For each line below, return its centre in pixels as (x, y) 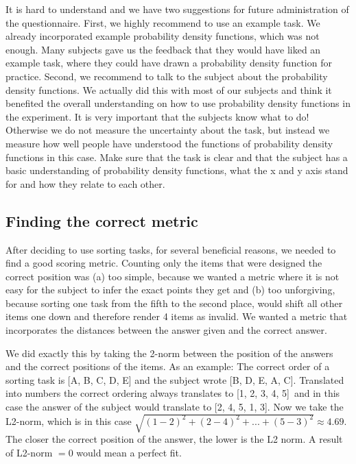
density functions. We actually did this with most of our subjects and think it (169, 89)
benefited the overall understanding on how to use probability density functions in (178, 103)
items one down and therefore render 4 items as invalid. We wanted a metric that (177, 316)
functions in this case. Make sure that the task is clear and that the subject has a (177, 157)
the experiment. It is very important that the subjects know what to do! (157, 116)
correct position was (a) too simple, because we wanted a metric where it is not (173, 276)
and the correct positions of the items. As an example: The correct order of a (168, 366)
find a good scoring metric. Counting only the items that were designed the (164, 263)
